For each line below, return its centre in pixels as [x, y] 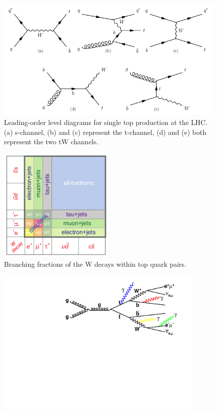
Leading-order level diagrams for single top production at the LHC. [106, 122]
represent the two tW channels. [51, 142]
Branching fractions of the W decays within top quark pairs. [95, 264]
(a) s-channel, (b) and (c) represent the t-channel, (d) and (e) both [105, 132]
